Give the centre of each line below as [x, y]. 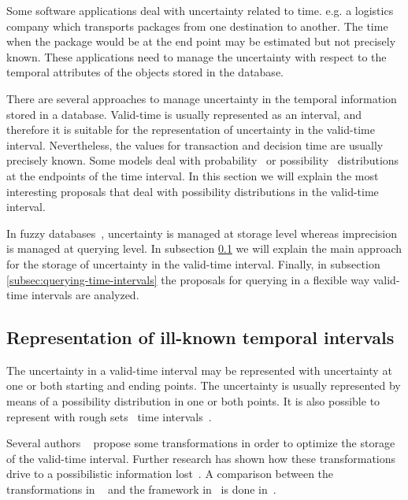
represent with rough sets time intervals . [109, 416]
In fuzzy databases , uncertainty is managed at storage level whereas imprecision [202, 233]
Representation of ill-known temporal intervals [200, 337]
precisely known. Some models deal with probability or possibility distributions [203, 160]
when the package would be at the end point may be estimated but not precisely [201, 41]
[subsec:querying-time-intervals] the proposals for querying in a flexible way [188, 279]
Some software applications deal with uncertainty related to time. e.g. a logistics [200, 10]
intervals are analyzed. [85, 295]
